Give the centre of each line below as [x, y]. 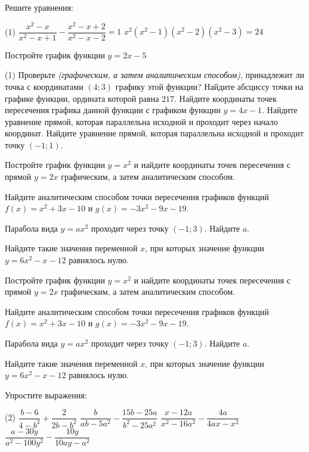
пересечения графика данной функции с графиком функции [113, 110]
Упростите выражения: [46, 395]
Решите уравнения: [39, 7]
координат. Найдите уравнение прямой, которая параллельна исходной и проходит [154, 133]
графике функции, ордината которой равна [82, 98]
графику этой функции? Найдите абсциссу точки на [209, 86]
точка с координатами [44, 86]
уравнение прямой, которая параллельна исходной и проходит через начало [141, 121]
